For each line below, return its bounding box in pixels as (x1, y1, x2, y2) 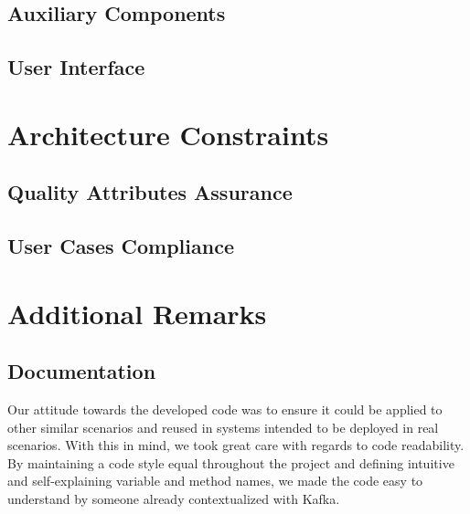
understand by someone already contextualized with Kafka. (7, 489, 340, 509)
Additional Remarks (7, 294, 267, 331)
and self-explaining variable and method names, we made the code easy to (7, 471, 423, 490)
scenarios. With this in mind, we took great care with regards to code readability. (7, 435, 465, 455)
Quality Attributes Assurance (7, 178, 293, 206)
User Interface (7, 53, 145, 81)
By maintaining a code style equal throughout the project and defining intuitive (7, 453, 454, 472)
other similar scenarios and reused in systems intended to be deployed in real (7, 417, 439, 436)
